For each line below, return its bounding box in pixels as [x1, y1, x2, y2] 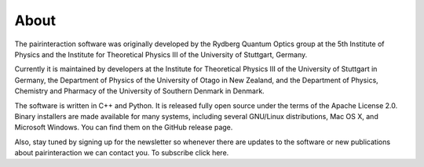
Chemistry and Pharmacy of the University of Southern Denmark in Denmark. [14, 86, 265, 96]
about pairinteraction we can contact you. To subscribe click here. [14, 148, 229, 158]
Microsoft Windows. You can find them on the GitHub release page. [14, 122, 233, 133]
